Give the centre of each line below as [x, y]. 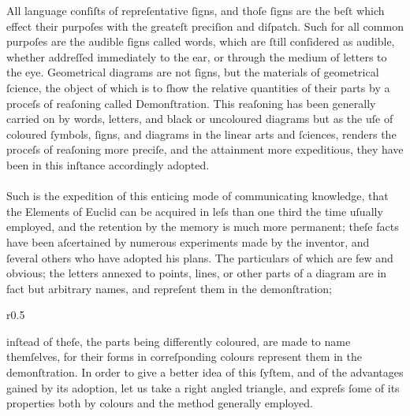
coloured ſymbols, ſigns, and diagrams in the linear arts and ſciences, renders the [201, 134]
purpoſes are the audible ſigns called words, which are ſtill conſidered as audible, [201, 41]
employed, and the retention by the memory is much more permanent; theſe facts [203, 227]
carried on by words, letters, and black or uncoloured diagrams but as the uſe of [200, 119]
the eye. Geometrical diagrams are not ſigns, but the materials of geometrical [193, 72]
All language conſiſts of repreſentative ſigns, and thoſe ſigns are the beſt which [196, 10]
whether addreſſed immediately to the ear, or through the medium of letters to [197, 56]
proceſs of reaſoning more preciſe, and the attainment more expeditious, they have [205, 149]
